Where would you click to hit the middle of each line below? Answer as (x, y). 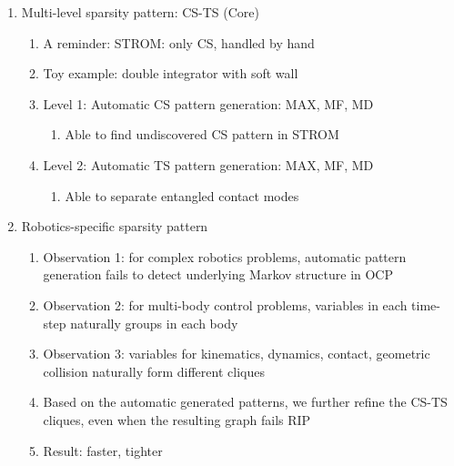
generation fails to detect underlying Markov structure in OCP (218, 274)
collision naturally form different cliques (154, 371)
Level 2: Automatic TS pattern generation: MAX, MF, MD (208, 164)
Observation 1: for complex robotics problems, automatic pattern (225, 256)
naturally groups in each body (154, 323)
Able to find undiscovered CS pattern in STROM (202, 134)
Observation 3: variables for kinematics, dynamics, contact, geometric (237, 354)
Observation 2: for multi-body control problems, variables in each (225, 304)
